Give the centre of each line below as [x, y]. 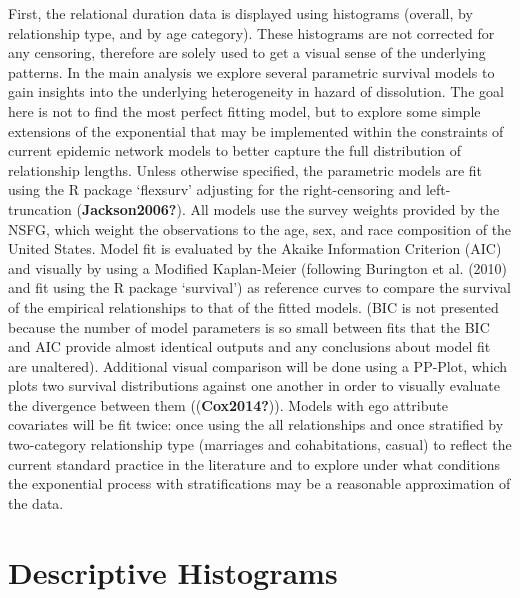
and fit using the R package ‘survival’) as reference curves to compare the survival [259, 287]
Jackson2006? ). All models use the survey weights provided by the [290, 208]
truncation [40, 208]
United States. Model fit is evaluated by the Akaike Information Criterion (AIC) [255, 248]
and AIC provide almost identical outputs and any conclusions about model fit [249, 346]
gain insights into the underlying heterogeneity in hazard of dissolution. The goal [256, 91]
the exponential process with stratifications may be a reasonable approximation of [259, 483]
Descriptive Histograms [173, 571]
